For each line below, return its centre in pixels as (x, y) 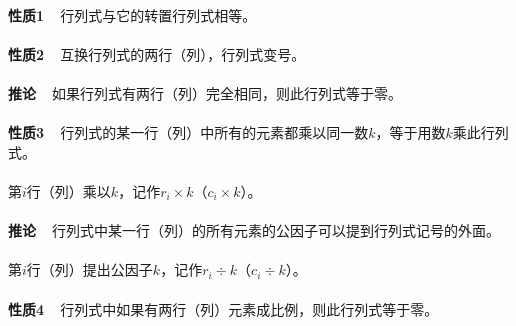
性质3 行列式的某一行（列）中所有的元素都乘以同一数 (188, 132)
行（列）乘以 (68, 190)
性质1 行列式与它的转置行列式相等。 (132, 14)
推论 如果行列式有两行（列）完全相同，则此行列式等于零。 (205, 92)
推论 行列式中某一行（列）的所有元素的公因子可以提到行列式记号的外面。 (254, 230)
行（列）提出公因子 (89, 269)
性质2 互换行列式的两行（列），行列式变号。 (157, 53)
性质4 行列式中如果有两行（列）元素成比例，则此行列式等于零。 (223, 308)
